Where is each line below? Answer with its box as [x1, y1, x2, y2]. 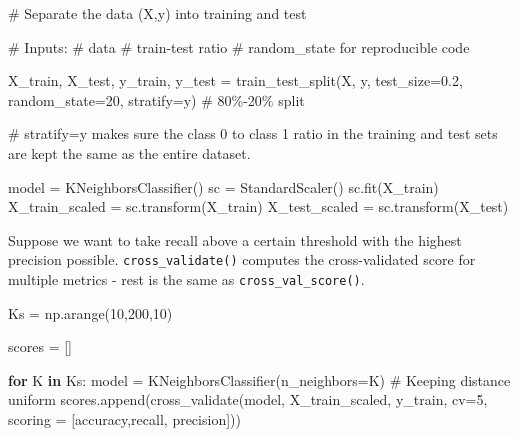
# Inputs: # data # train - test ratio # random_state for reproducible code [8, 36, 470, 57]
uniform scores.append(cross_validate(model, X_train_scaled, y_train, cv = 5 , [8, 389, 488, 410]
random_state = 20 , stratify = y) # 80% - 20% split [8, 89, 305, 110]
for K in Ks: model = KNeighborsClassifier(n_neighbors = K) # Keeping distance [8, 369, 511, 390]
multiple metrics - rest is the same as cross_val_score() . [8, 269, 365, 289]
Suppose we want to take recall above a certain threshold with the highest [8, 229, 462, 250]
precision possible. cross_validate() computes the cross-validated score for [8, 249, 476, 270]
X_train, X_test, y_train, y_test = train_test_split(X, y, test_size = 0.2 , [8, 70, 463, 91]
